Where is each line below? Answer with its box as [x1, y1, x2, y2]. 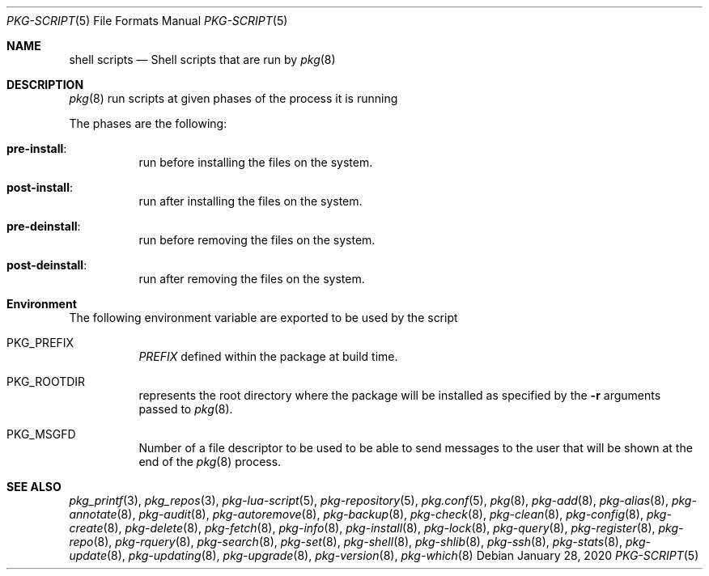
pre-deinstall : [6, 219, 81, 233]
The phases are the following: [69, 116, 227, 130]
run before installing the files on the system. [138, 155, 373, 169]
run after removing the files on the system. [138, 272, 365, 286]
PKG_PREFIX [6, 336, 74, 349]
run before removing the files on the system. [138, 233, 376, 247]
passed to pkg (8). [138, 402, 233, 416]
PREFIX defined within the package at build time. [138, 349, 398, 363]
